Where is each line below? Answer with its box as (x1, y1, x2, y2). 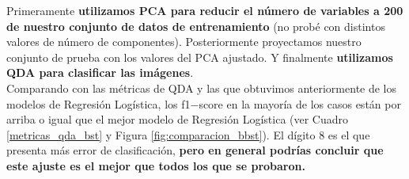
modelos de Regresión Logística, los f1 (6, 95, 191, 112)
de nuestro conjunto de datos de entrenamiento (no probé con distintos (6, 17, 385, 34)
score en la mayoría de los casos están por (199, 95, 401, 112)
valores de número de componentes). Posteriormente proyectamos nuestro (6, 33, 362, 50)
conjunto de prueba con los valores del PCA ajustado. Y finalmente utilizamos (6, 48, 393, 65)
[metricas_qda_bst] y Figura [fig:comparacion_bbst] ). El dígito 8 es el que (6, 126, 370, 143)
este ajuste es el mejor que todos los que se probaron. (6, 157, 305, 173)
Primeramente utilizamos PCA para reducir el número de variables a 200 (6, 2, 403, 18)
